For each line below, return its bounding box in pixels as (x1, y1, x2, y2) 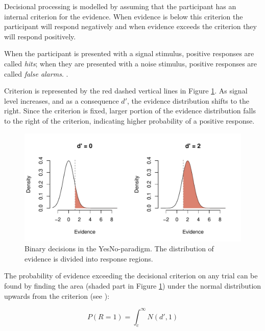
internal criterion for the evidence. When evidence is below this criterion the (4, 11, 243, 21)
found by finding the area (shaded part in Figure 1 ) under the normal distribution (4, 280, 261, 291)
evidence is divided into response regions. (25, 253, 153, 264)
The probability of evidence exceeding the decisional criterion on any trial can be (4, 270, 258, 281)
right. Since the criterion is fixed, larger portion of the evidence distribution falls (4, 105, 256, 116)
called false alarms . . (4, 68, 68, 79)
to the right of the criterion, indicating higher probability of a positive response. (4, 115, 255, 126)
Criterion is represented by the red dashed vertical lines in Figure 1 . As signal (4, 85, 248, 96)
